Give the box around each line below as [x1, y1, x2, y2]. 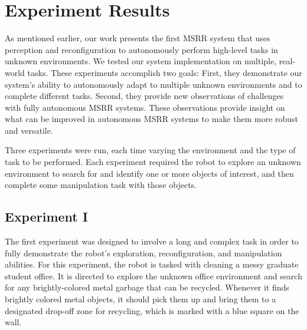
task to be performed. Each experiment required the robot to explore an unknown [5, 156, 301, 168]
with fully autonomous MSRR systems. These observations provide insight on [5, 101, 285, 113]
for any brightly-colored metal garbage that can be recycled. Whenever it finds [5, 281, 289, 293]
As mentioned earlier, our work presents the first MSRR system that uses [5, 32, 270, 44]
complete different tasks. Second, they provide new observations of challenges [5, 90, 284, 102]
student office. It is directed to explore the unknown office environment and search [5, 269, 302, 282]
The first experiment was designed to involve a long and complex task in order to [5, 235, 299, 247]
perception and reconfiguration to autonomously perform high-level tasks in [5, 43, 278, 55]
